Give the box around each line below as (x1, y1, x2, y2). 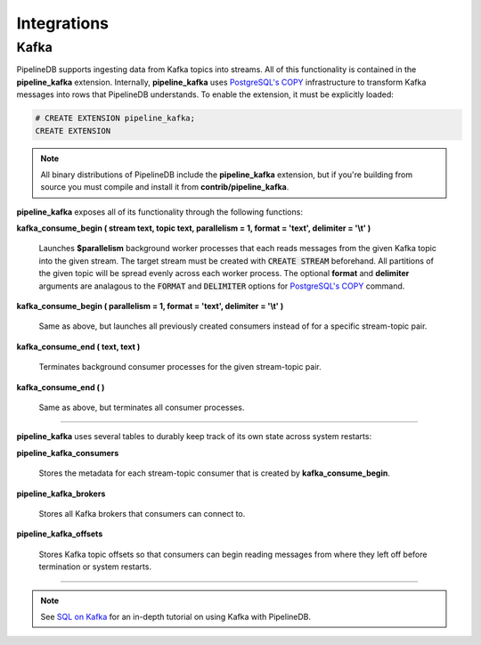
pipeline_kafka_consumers (16, 447, 119, 458)
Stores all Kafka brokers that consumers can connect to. (38, 508, 246, 518)
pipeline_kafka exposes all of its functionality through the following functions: (16, 206, 303, 217)
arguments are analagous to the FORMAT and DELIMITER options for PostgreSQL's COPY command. (38, 281, 405, 291)
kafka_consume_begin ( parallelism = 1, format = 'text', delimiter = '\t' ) (16, 301, 284, 312)
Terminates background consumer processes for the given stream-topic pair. (38, 362, 322, 372)
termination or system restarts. (38, 561, 151, 572)
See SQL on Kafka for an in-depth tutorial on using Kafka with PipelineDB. (40, 611, 312, 622)
